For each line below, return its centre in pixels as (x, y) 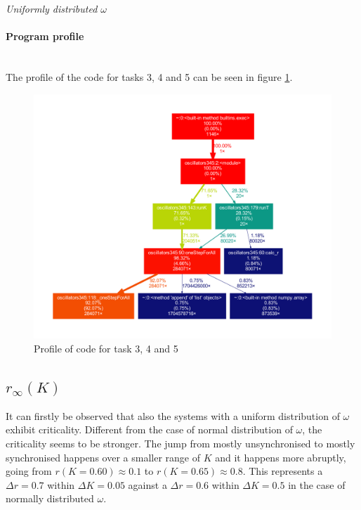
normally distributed (50, 498)
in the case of (317, 484)
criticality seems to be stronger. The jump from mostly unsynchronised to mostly (180, 443)
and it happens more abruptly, (281, 457)
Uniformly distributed (52, 8)
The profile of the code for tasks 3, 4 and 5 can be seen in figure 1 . (149, 76)
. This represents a (283, 471)
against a (147, 484)
